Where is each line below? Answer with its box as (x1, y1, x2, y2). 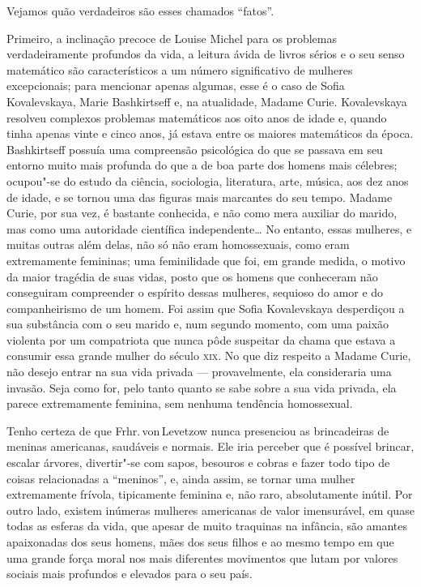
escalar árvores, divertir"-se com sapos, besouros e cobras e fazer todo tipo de (6, 454, 390, 471)
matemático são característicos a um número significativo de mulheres (6, 61, 353, 78)
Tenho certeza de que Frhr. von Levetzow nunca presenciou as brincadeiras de (6, 422, 389, 439)
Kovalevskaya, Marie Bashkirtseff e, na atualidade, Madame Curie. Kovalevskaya (6, 92, 407, 109)
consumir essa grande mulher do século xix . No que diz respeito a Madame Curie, (6, 347, 411, 364)
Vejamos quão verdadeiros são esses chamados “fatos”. (6, 2, 274, 19)
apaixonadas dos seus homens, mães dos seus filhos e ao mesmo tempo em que (6, 533, 394, 550)
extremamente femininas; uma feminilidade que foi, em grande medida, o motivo (6, 251, 406, 268)
